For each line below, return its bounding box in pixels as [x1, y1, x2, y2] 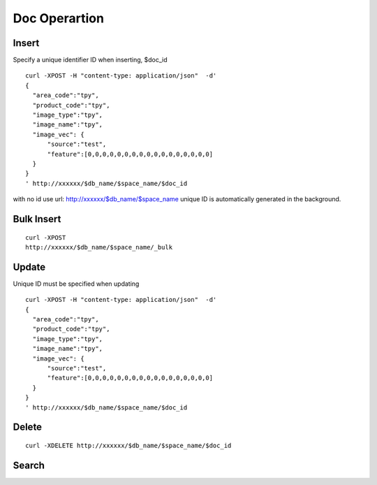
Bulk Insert [13, 213, 61, 225]
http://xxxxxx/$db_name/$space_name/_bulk [25, 243, 173, 251]
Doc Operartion [13, 10, 105, 26]
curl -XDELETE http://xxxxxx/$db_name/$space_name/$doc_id [25, 441, 232, 449]
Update [13, 261, 46, 273]
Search [13, 459, 45, 471]
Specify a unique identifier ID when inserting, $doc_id [13, 56, 168, 64]
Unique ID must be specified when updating [13, 280, 140, 288]
